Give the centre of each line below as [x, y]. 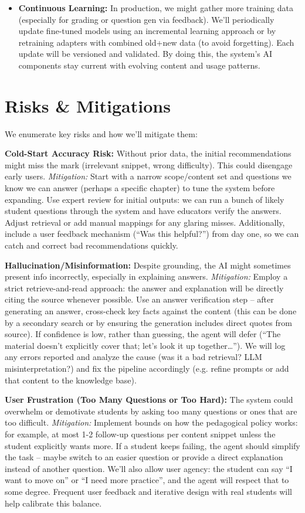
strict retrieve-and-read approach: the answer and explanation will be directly [144, 288]
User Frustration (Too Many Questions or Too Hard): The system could [149, 400]
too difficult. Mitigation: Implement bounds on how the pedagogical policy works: [151, 422]
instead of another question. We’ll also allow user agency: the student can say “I [149, 468]
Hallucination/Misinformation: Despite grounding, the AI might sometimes [148, 265]
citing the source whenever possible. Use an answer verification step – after [139, 299]
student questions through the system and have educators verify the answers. [143, 211]
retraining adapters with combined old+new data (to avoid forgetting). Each [156, 42]
